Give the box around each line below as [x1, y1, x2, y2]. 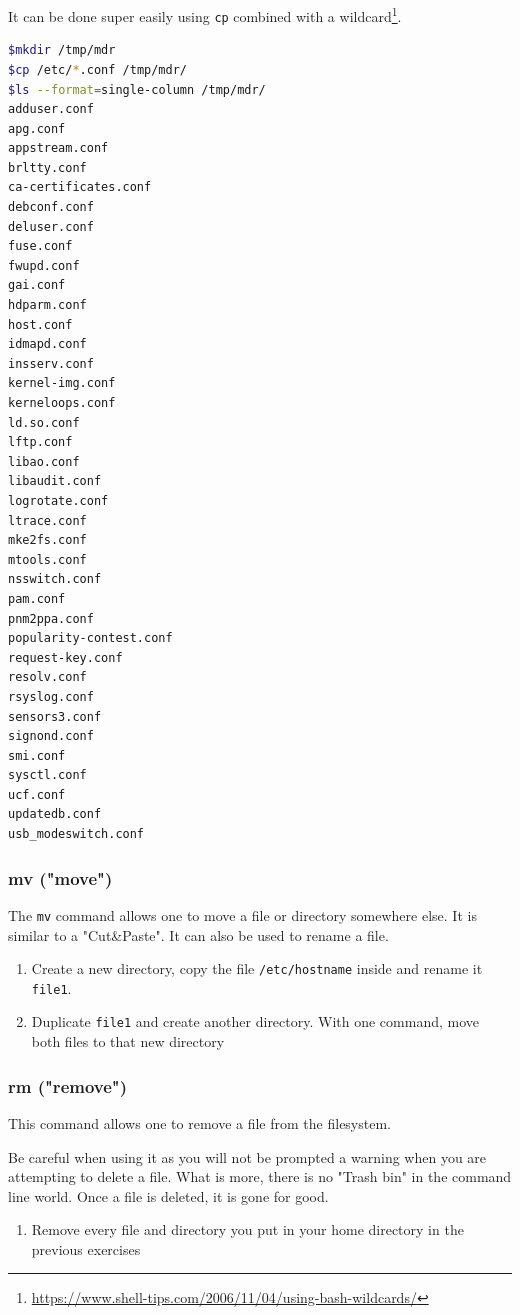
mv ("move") [8, 865, 113, 890]
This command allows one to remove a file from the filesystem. [8, 1112, 391, 1133]
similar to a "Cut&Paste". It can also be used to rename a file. [8, 924, 389, 945]
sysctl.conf [8, 768, 87, 783]
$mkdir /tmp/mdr [8, 43, 116, 58]
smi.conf [8, 748, 66, 763]
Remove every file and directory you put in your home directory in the [31, 1219, 464, 1240]
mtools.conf [8, 552, 87, 567]
